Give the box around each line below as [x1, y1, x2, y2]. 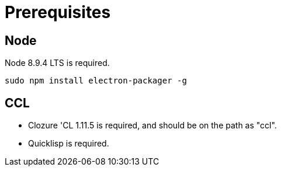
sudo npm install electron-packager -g [5, 76, 187, 86]
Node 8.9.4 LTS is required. [5, 58, 110, 68]
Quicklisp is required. [28, 138, 109, 149]
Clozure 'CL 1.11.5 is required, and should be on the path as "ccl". [28, 120, 277, 131]
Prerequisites [5, 2, 111, 22]
